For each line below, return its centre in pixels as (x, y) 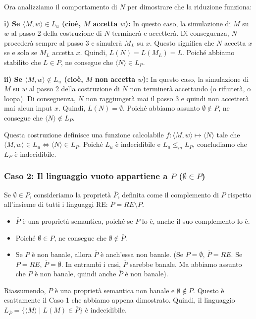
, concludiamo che (220, 144)
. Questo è (209, 290)
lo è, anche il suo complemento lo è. (196, 221)
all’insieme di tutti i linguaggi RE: (56, 204)
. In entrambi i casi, (91, 264)
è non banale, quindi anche (75, 274)
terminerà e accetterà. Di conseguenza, (171, 33)
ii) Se (13, 79)
